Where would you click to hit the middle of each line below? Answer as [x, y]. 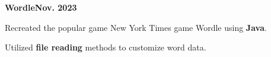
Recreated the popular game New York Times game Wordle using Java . [136, 27]
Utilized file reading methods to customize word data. [106, 47]
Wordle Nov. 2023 [41, 7]
